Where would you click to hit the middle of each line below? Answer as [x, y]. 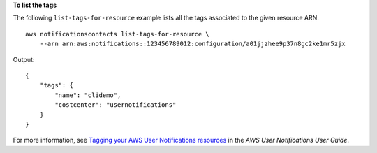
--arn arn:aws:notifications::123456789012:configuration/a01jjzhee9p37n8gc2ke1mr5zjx [192, 44]
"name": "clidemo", [88, 95]
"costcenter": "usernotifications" [116, 105]
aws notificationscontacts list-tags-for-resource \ [117, 34]
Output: [24, 59]
